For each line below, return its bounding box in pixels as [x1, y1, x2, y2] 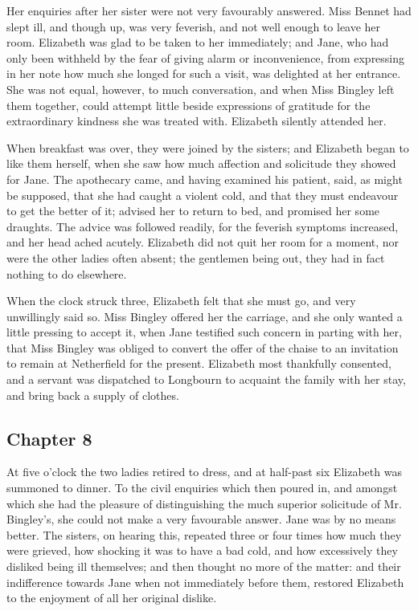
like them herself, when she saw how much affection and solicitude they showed [6, 155, 396, 172]
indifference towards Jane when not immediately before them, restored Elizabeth [6, 573, 404, 590]
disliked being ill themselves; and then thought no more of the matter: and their [6, 558, 401, 575]
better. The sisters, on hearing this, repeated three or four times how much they [6, 526, 402, 543]
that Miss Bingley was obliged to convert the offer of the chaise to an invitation [6, 339, 399, 356]
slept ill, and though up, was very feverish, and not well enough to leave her [6, 18, 381, 35]
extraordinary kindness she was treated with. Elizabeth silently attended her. [6, 112, 387, 129]
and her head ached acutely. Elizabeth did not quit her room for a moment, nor [6, 234, 400, 251]
